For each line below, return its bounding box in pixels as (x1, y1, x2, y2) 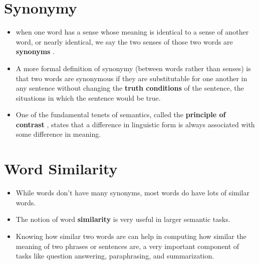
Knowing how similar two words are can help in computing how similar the (16, 230, 246, 241)
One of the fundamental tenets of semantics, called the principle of (16, 109, 226, 120)
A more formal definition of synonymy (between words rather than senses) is (16, 63, 251, 73)
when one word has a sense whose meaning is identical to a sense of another (16, 27, 249, 37)
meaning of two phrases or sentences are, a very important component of (16, 240, 239, 251)
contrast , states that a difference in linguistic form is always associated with (16, 119, 255, 129)
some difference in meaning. (16, 129, 101, 139)
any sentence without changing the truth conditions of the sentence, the (16, 83, 244, 93)
